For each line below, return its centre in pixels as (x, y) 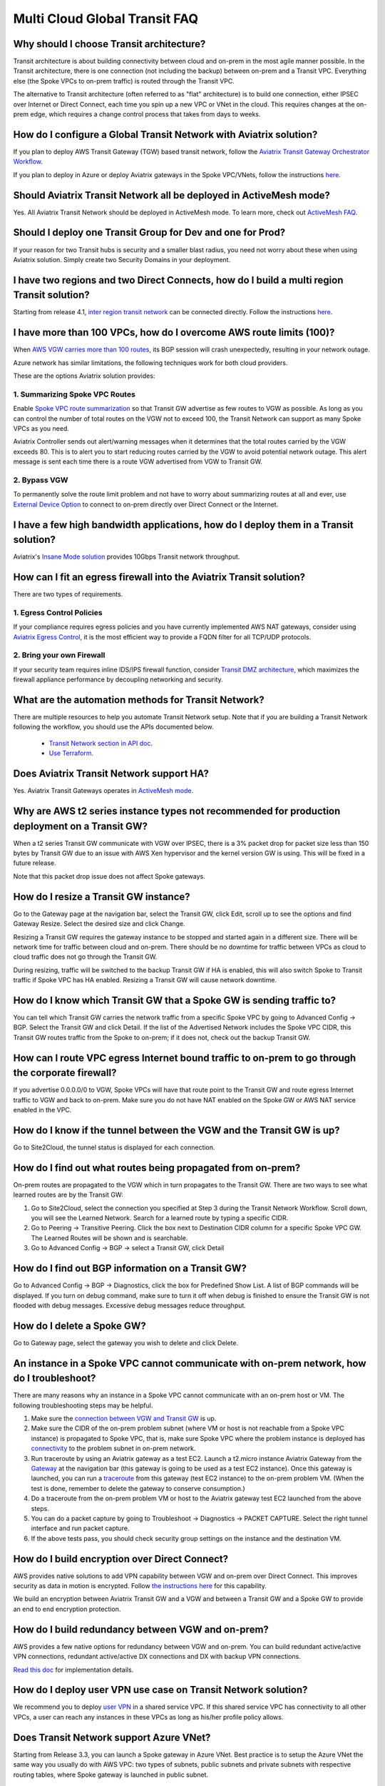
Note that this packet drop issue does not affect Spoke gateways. (109, 876)
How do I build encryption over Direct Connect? (121, 1558)
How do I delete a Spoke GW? (79, 1326)
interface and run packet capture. (80, 1528)
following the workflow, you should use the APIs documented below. (113, 727)
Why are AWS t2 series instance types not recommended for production (177, 811)
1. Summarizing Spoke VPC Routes (74, 394)
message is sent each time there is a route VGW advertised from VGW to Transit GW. (138, 462)
